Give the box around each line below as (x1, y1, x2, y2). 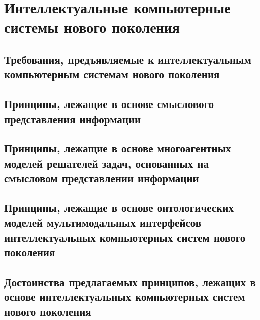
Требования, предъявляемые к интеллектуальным (4, 51, 251, 67)
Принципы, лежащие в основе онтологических (4, 199, 234, 215)
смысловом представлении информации (4, 170, 199, 186)
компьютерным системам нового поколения (4, 66, 220, 82)
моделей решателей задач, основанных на (4, 155, 209, 171)
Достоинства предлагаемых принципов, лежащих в (4, 274, 256, 289)
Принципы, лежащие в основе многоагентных (4, 140, 231, 156)
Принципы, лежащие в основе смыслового (4, 96, 214, 112)
